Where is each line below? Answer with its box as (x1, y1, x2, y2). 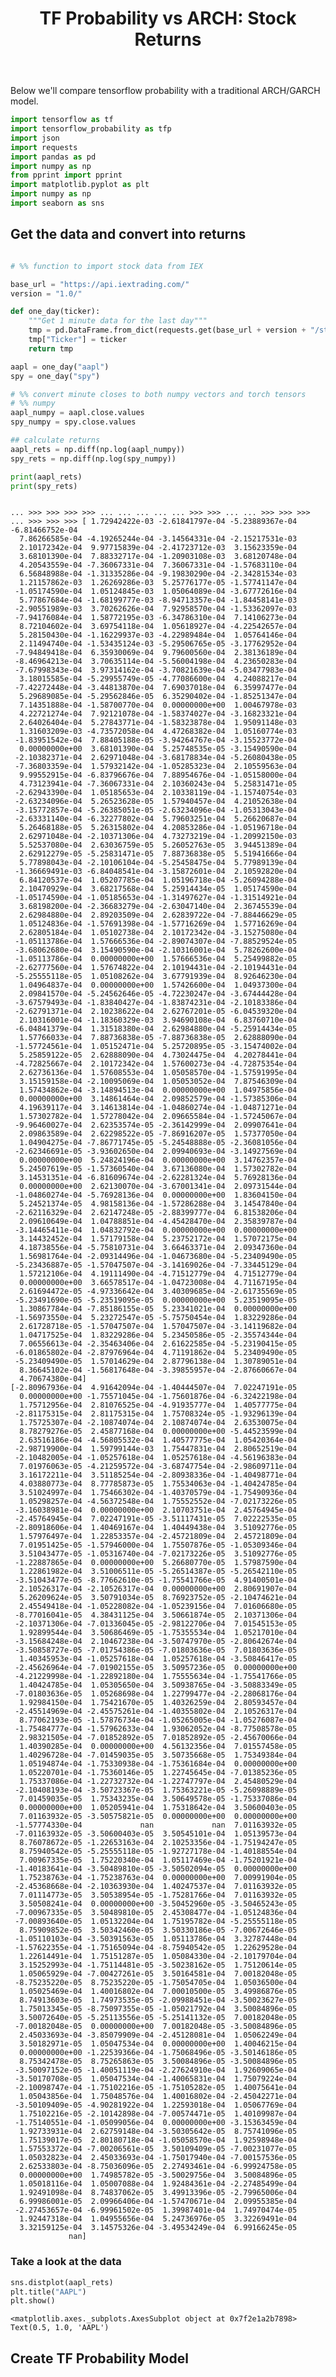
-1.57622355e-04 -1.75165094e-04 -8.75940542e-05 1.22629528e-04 (14, 1943, 298, 1953)
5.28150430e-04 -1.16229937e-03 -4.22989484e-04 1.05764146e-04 (19, 630, 298, 641)
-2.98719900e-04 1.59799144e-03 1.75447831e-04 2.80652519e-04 (14, 1444, 298, 1454)
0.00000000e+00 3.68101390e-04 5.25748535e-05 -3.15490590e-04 (19, 744, 298, 754)
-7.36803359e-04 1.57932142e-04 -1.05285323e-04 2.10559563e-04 (14, 762, 298, 772)
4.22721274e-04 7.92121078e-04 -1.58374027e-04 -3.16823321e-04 (19, 709, 298, 719)
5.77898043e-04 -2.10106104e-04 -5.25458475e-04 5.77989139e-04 (19, 858, 298, 868)
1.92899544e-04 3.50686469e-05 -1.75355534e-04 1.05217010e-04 (19, 1628, 298, 1638)
